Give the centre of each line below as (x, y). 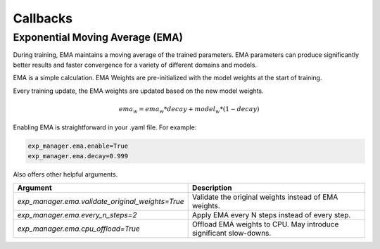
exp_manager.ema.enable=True (78, 146)
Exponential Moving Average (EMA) (98, 37)
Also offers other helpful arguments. (65, 174)
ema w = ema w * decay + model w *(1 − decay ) (189, 110)
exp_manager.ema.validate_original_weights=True (101, 202)
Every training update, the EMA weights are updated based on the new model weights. (138, 91)
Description (212, 188)
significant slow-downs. (232, 234)
